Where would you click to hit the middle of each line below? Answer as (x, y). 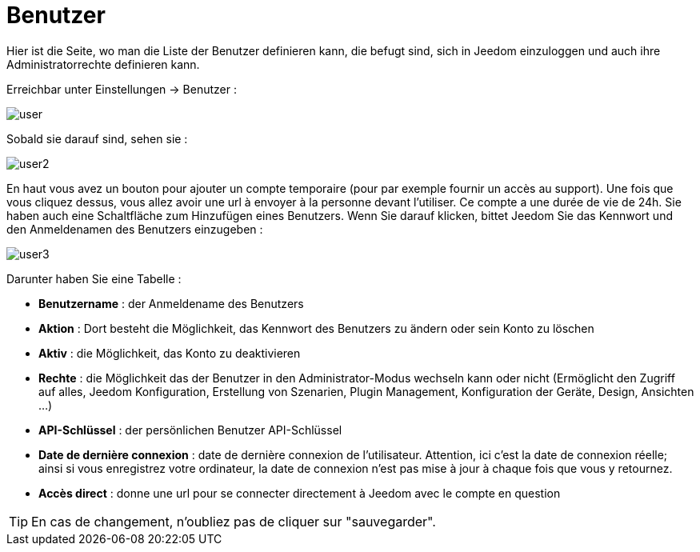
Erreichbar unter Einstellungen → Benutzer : (122, 89)
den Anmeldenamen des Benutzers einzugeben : (135, 229)
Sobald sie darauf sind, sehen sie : (97, 138)
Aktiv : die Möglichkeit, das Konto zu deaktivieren (170, 353)
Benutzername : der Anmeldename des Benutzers (171, 303)
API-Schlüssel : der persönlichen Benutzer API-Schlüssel (190, 430)
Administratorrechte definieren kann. (103, 64)
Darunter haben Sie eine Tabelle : (94, 278)
